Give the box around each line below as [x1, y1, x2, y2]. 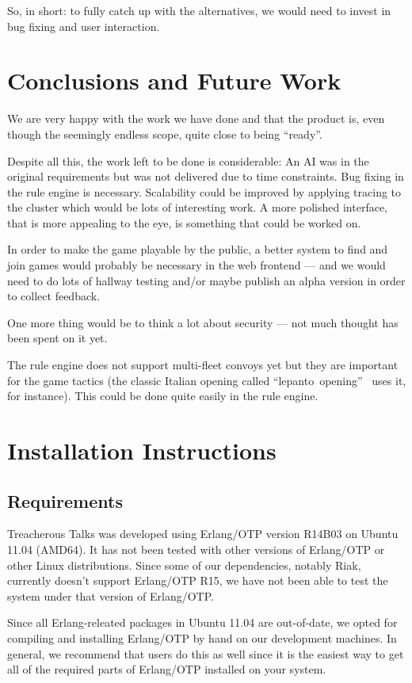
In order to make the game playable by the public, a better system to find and [7, 241, 388, 258]
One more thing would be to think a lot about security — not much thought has [7, 314, 399, 330]
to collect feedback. [7, 288, 101, 304]
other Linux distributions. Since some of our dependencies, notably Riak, [7, 556, 361, 573]
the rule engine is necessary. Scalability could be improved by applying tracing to [7, 183, 402, 200]
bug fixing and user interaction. [7, 17, 160, 34]
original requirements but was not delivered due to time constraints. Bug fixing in [7, 168, 404, 185]
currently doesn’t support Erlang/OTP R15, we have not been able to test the [7, 572, 388, 589]
